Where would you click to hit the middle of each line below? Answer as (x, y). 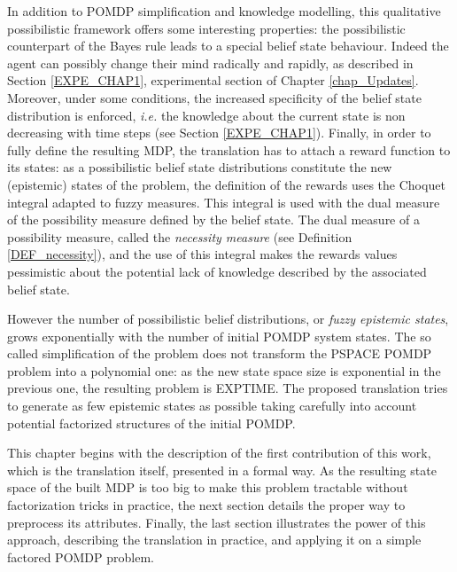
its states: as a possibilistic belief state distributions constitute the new (200, 167)
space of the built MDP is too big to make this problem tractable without (208, 487)
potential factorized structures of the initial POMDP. (151, 423)
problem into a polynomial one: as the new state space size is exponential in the (224, 370)
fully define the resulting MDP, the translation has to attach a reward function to (229, 149)
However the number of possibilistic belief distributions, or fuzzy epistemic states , (228, 319)
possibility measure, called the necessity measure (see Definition (180, 236)
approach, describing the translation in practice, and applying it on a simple (214, 540)
